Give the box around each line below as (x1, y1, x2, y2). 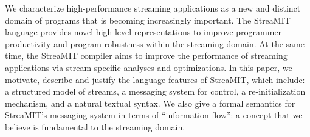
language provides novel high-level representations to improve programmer (5, 25, 282, 38)
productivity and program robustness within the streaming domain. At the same (5, 37, 305, 50)
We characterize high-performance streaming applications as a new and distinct (5, 2, 301, 14)
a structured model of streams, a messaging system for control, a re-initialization (5, 85, 306, 98)
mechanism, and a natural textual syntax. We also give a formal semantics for (5, 96, 295, 109)
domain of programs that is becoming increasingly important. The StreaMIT (5, 13, 291, 26)
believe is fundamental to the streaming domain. (5, 120, 185, 133)
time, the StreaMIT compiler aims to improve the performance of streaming (5, 49, 288, 62)
